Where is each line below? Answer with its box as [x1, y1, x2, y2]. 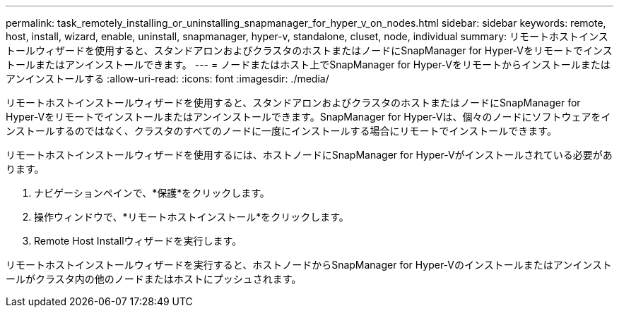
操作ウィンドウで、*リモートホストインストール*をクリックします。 [34, 211, 349, 223]
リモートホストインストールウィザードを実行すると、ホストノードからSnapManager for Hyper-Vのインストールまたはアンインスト [6, 259, 612, 271]
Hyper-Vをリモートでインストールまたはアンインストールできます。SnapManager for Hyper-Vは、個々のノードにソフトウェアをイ [6, 111, 611, 123]
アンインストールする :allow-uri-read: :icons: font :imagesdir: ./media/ [6, 73, 329, 85]
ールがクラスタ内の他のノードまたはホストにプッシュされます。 [6, 273, 302, 285]
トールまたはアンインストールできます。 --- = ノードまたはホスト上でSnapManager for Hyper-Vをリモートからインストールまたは [6, 59, 611, 70]
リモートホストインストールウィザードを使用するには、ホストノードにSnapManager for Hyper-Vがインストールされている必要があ [6, 149, 613, 161]
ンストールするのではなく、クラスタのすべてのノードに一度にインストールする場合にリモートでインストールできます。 [6, 125, 557, 137]
